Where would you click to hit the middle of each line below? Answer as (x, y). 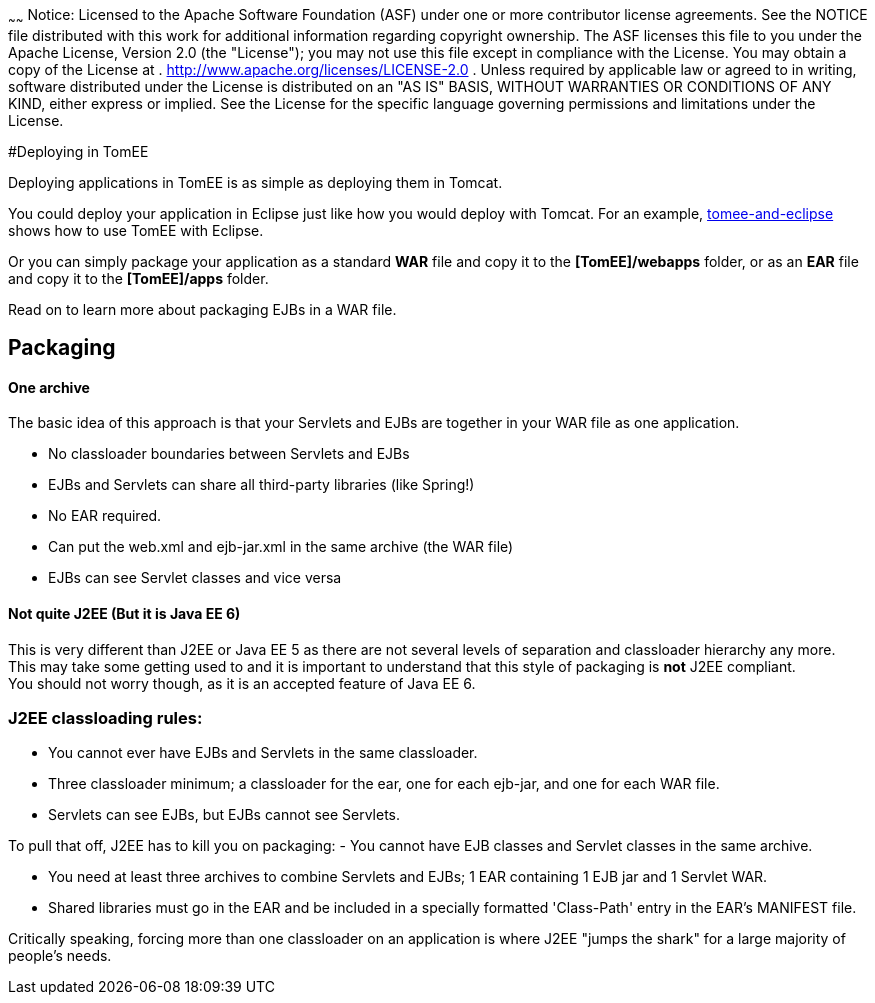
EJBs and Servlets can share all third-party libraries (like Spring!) (261, 485)
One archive (49, 387)
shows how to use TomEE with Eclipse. (136, 230)
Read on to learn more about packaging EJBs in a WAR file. (202, 309)
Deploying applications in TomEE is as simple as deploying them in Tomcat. (255, 182)
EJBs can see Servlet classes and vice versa (195, 578)
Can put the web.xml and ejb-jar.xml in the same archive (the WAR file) (281, 547)
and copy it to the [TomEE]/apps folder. (138, 278)
